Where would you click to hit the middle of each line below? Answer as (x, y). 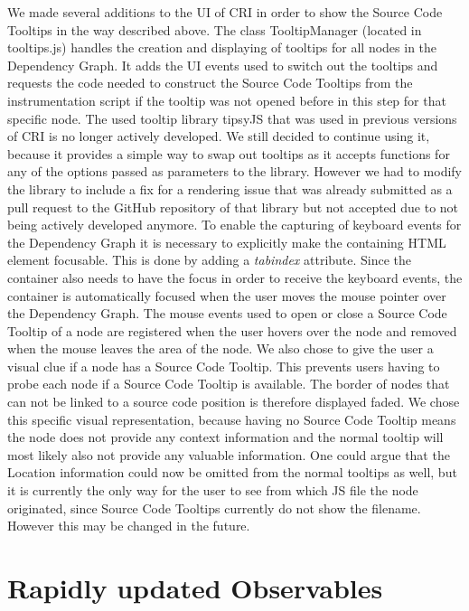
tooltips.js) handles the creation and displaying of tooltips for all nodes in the (222, 47)
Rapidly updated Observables (195, 587)
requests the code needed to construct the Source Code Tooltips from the (210, 83)
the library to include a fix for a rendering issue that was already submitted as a (230, 188)
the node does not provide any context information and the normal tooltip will (225, 437)
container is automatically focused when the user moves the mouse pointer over (227, 295)
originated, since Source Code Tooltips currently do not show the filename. (214, 508)
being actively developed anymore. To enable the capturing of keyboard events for (234, 225)
